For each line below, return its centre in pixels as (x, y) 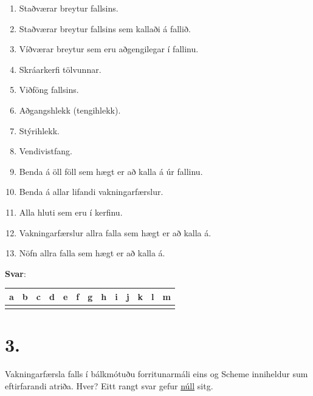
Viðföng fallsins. (49, 90)
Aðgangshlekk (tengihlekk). (70, 110)
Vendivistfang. (46, 151)
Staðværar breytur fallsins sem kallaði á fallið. (105, 28)
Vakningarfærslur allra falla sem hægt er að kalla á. (115, 232)
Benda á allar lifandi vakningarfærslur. (91, 192)
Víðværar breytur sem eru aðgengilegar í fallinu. (109, 49)
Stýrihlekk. (39, 130)
